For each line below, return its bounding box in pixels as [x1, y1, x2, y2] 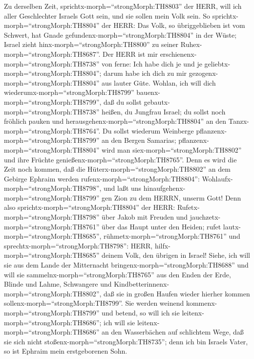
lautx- [223, 221, 241, 231]
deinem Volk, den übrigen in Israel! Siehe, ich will [102, 250, 251, 260]
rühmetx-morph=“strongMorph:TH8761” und [104, 231, 240, 241]
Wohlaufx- [202, 173, 233, 183]
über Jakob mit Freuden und [102, 212, 188, 222]
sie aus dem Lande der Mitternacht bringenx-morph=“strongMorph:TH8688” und [4, 260, 249, 270]
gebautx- [144, 96, 170, 107]
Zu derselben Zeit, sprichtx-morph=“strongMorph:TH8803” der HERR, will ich [4, 1, 242, 11]
